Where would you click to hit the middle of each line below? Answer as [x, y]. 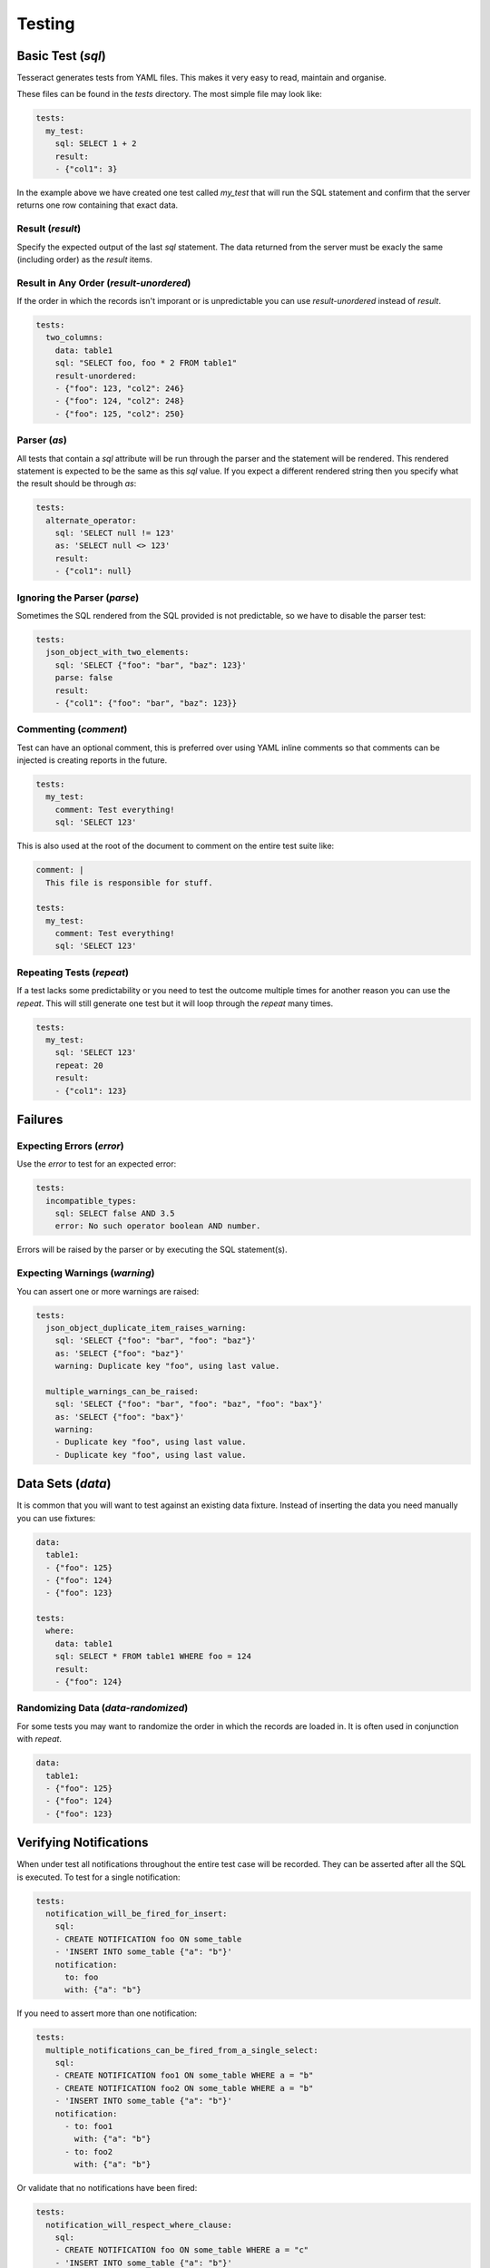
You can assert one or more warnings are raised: [108, 1291]
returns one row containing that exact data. [98, 205]
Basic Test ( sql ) [61, 56]
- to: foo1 [89, 2126]
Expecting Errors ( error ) [70, 1146]
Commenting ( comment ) [72, 729]
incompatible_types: [91, 1201]
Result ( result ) [49, 229]
